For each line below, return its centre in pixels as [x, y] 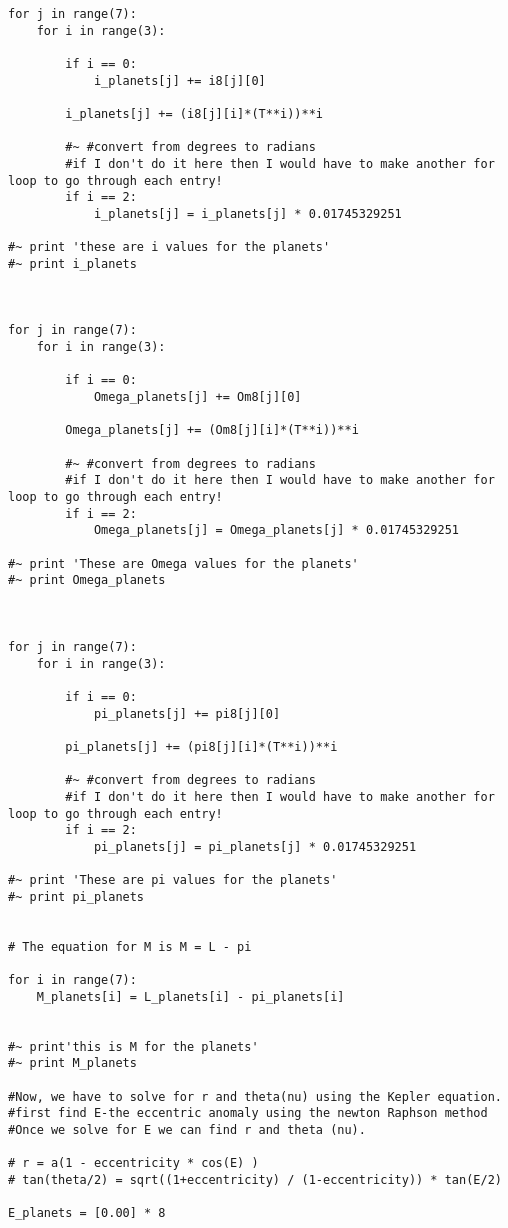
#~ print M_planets [72, 1063]
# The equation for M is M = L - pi [130, 946]
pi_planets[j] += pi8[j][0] [187, 713]
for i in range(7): [72, 980]
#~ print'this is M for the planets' [133, 1046]
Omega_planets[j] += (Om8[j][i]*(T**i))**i [212, 430]
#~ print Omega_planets [87, 580]
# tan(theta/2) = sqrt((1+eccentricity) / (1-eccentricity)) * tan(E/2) [255, 1179]
